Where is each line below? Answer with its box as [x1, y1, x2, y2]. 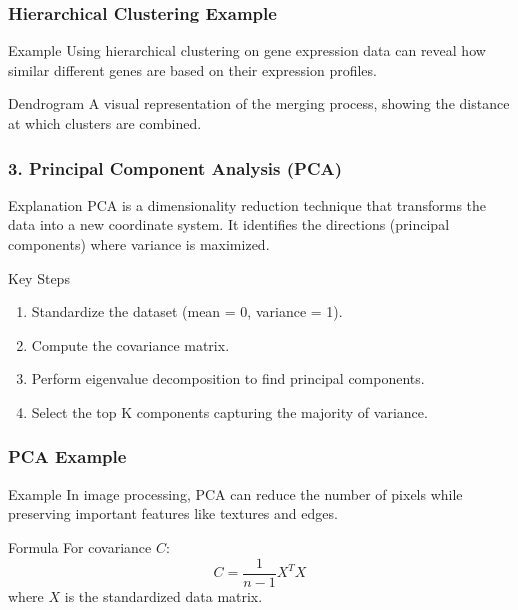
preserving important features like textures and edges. [8, 503, 338, 524]
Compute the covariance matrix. [31, 334, 230, 355]
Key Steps [8, 267, 70, 288]
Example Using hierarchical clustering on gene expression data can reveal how [8, 40, 486, 61]
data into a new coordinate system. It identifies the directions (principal [8, 214, 450, 235]
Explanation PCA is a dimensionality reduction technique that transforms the [8, 194, 487, 215]
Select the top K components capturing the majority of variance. [31, 401, 428, 422]
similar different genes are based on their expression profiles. [8, 59, 377, 80]
